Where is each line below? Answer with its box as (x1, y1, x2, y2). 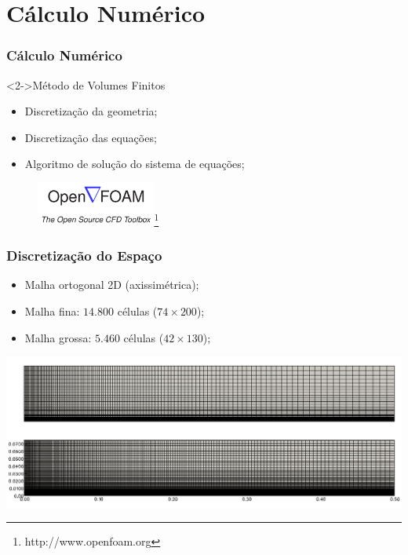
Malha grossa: (24, 329, 92, 345)
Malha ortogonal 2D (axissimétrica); (24, 276, 199, 293)
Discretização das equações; (24, 129, 157, 145)
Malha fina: (24, 302, 80, 319)
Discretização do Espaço (6, 246, 162, 265)
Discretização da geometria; (24, 103, 158, 119)
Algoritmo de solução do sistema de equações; (24, 155, 245, 172)
